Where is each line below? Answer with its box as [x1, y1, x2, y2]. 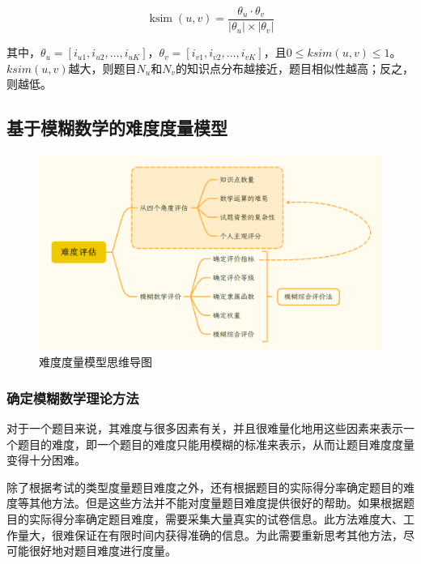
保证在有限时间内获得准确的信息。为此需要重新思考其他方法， [74, 526, 403, 543]
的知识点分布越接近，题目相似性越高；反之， [175, 59, 414, 76]
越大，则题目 [68, 59, 137, 76]
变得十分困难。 [6, 451, 86, 468]
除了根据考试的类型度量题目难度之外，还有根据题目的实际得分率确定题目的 [6, 478, 403, 495]
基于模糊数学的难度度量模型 [6, 115, 228, 140]
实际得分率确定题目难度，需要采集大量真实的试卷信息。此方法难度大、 [28, 511, 403, 528]
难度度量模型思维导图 [39, 353, 152, 370]
